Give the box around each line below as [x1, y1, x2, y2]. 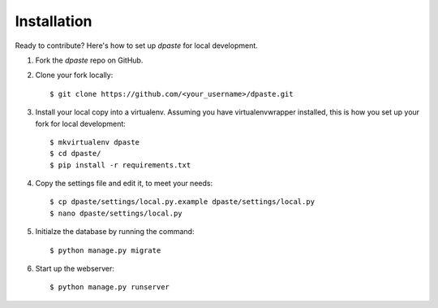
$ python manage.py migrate [49, 245, 161, 255]
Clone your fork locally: [35, 70, 114, 80]
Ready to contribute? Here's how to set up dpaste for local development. [15, 41, 259, 50]
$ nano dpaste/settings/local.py [49, 208, 182, 218]
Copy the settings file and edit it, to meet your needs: [35, 179, 213, 189]
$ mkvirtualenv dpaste [49, 137, 140, 146]
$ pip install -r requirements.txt [49, 160, 191, 170]
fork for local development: [35, 119, 126, 128]
